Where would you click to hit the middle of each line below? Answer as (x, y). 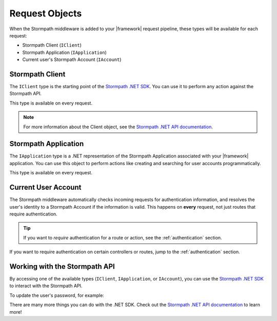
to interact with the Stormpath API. (46, 286)
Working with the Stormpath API (62, 266)
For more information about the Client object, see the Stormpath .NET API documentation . (118, 127)
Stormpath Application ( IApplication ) (65, 52)
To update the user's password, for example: (57, 295)
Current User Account (45, 187)
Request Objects (46, 13)
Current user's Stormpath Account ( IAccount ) (72, 59)
